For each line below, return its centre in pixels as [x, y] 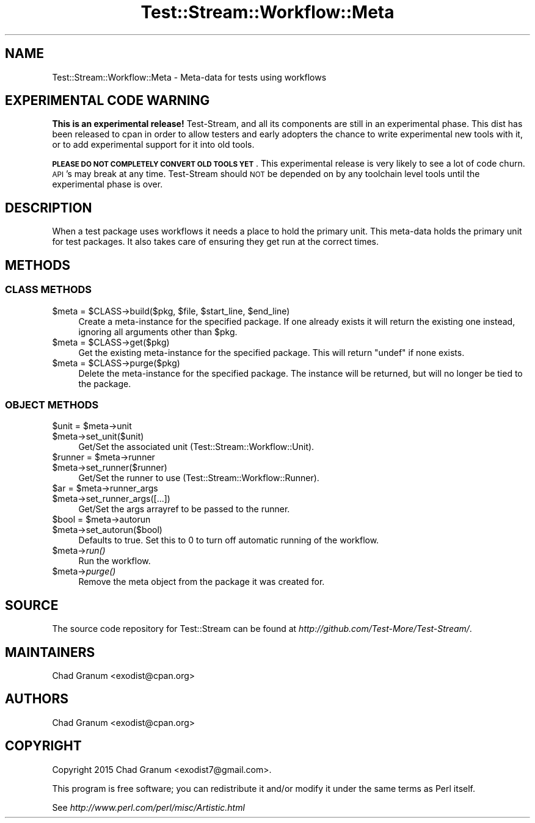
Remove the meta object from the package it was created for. [202, 582]
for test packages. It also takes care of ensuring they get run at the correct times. [215, 242]
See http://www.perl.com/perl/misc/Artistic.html [148, 807]
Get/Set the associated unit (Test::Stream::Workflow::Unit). [196, 447]
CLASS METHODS [49, 290]
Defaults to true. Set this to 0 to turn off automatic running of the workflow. [229, 540]
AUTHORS [37, 699]
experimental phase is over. [107, 184]
